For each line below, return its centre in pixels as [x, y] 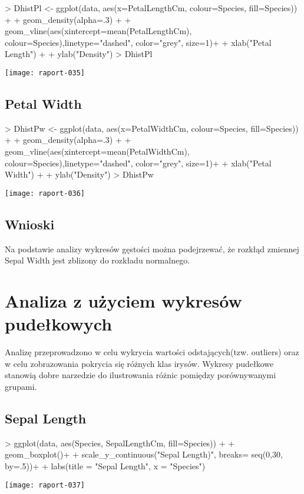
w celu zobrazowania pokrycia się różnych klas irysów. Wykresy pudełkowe [139, 363]
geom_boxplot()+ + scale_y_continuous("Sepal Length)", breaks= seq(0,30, [144, 454]
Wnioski [30, 224]
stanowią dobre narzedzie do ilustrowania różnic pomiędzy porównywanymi [141, 375]
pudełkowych [59, 324]
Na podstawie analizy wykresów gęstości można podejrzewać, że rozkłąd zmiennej [152, 248]
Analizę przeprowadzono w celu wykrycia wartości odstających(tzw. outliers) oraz [152, 352]
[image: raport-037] [45, 485]
